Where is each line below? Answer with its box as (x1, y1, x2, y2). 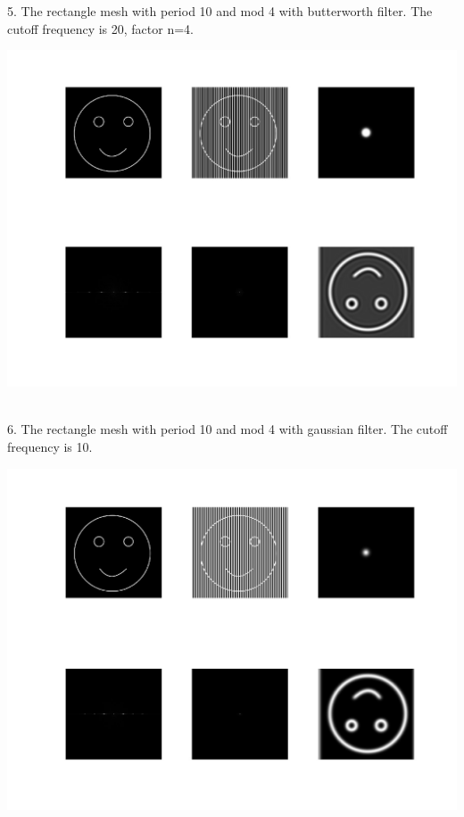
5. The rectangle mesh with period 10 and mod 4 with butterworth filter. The (7, 2, 433, 20)
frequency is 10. (7, 437, 93, 455)
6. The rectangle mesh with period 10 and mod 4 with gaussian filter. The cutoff (7, 420, 448, 438)
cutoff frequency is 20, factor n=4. (7, 19, 194, 38)
